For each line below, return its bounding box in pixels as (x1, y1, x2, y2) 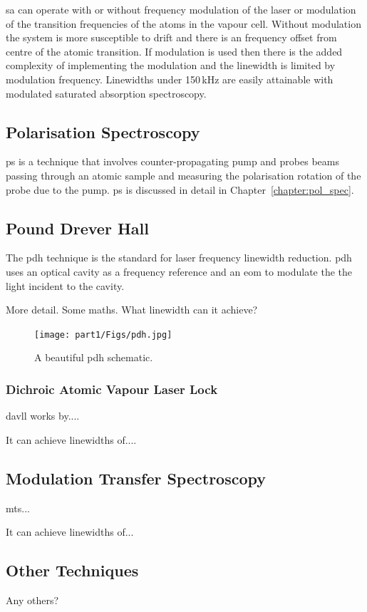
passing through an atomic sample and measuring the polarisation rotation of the (6, 167, 361, 182)
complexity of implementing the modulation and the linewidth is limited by (6, 58, 336, 73)
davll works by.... (6, 408, 80, 423)
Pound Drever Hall (6, 217, 149, 239)
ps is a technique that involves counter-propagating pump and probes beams (6, 154, 339, 169)
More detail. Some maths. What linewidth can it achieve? (6, 302, 258, 317)
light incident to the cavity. (6, 278, 125, 293)
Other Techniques (6, 559, 139, 581)
